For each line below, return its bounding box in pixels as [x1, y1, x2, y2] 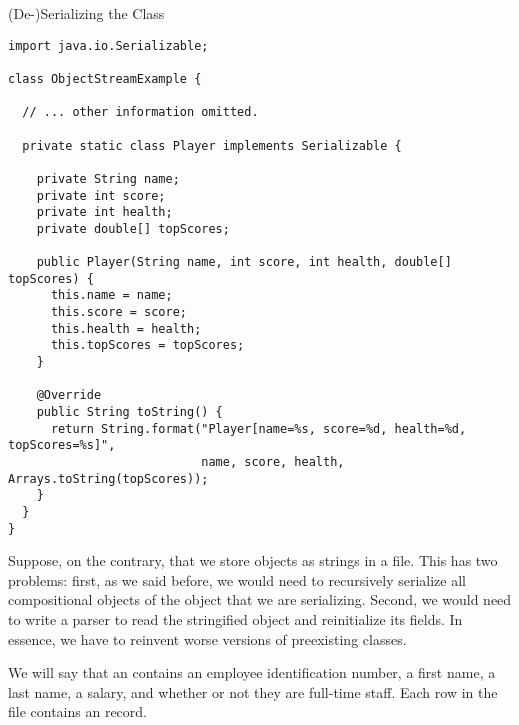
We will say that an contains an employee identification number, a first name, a [8, 662, 496, 683]
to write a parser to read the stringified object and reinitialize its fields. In [8, 609, 463, 630]
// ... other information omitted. [22, 105, 259, 120]
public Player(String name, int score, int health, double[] [36, 255, 452, 270]
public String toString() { [36, 405, 223, 420]
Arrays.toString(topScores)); [8, 471, 209, 486]
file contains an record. [8, 701, 147, 722]
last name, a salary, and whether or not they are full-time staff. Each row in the [8, 681, 498, 702]
